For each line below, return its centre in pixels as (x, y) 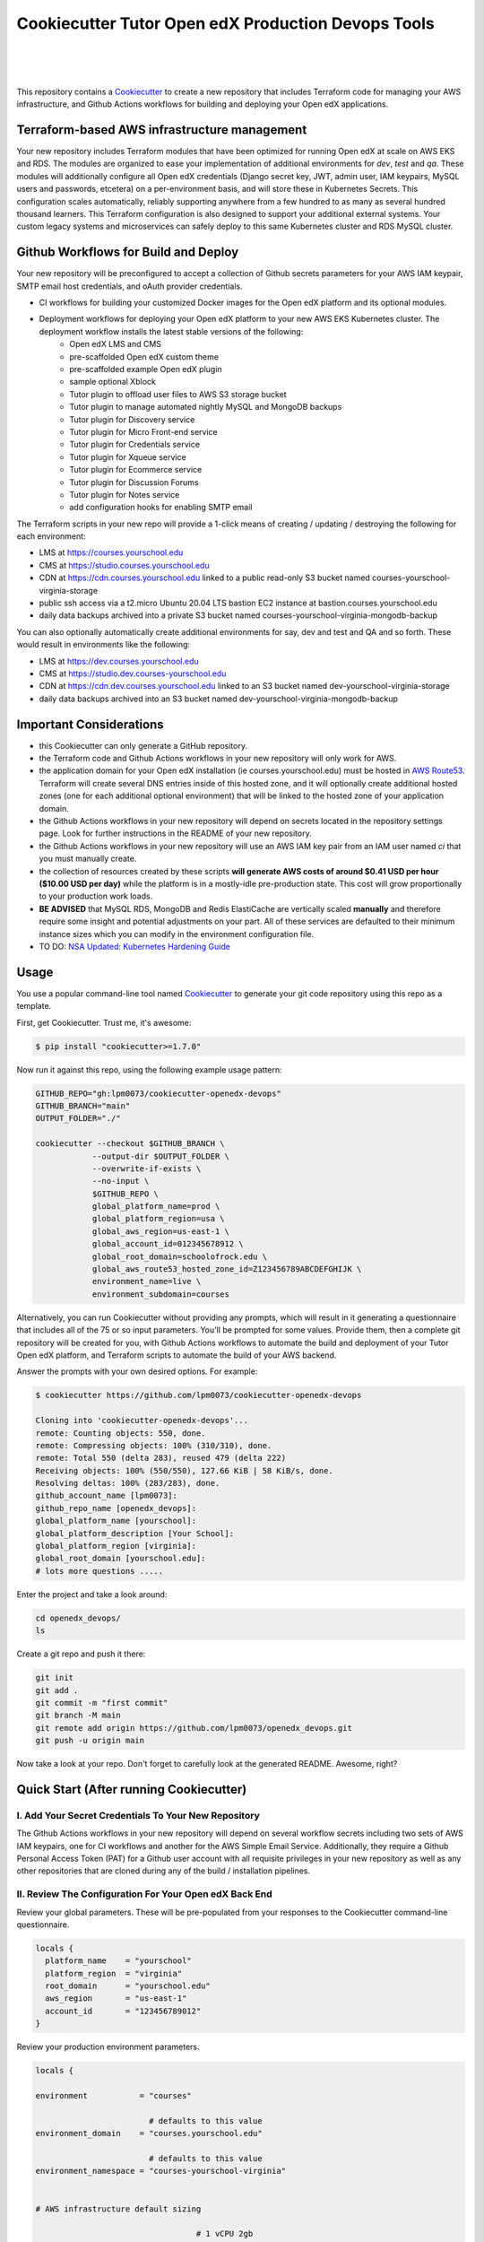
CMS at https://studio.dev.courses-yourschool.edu (133, 673)
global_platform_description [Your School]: (135, 1533)
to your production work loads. (96, 896)
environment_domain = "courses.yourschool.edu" (149, 2133)
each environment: (51, 536)
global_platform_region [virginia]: (116, 1546)
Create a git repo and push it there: (81, 1654)
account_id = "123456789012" (123, 2011)
